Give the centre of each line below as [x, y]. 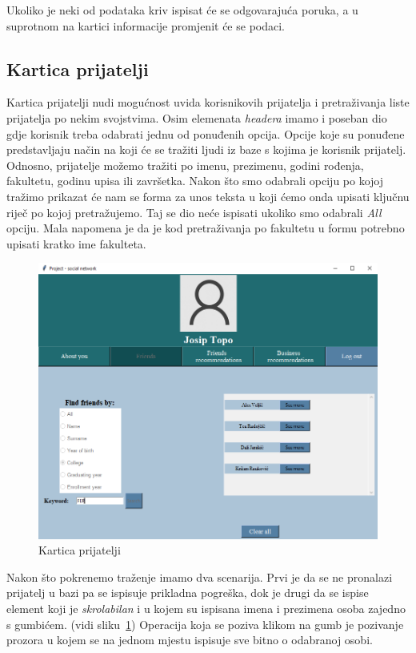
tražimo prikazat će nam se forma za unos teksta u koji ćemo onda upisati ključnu [208, 196]
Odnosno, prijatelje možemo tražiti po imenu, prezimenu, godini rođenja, [185, 165]
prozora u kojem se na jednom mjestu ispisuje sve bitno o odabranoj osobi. [190, 640]
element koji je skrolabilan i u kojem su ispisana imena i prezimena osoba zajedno [206, 608]
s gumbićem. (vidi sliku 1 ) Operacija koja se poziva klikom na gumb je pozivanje [205, 624]
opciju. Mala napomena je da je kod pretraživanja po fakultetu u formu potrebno [206, 228]
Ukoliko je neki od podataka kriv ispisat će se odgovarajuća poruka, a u [182, 10]
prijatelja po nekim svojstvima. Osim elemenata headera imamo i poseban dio [197, 117]
